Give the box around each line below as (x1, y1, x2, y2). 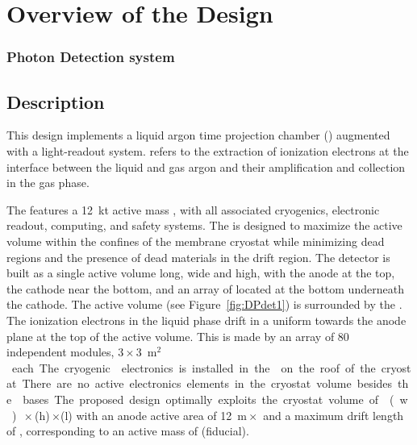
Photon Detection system (6, 47, 175, 67)
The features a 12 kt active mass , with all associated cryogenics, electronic (6, 201, 380, 218)
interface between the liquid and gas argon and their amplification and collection (6, 158, 406, 175)
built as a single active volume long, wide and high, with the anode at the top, (6, 264, 395, 281)
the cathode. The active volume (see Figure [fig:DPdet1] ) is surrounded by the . (6, 296, 402, 313)
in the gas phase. (6, 174, 90, 191)
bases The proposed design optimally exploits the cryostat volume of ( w (23, 390, 408, 407)
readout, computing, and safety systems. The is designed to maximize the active (6, 217, 402, 234)
